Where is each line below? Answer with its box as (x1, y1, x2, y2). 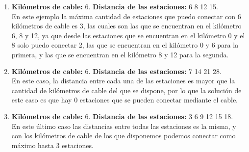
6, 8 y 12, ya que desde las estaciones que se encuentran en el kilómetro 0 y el (11, 30, 245, 40)
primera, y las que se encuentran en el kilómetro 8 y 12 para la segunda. (11, 49, 229, 59)
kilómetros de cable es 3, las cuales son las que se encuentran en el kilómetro (11, 21, 242, 31)
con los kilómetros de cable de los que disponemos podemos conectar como (11, 130, 236, 141)
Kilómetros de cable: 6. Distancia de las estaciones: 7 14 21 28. (11, 66, 222, 76)
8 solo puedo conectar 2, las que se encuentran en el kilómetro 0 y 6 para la (11, 40, 239, 50)
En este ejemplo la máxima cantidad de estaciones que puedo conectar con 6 (11, 11, 241, 21)
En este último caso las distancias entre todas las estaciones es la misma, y (11, 121, 236, 131)
